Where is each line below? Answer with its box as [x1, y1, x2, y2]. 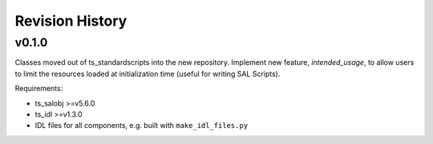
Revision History [14, 12, 127, 30]
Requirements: [14, 84, 63, 94]
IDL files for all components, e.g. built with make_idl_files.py [34, 121, 249, 130]
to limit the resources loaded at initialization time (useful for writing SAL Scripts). [14, 69, 281, 78]
